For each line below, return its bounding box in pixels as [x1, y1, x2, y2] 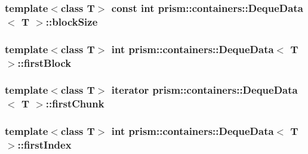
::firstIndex [17, 137, 72, 152]
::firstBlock [17, 55, 72, 70]
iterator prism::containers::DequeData [111, 82, 298, 97]
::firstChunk [45, 96, 104, 111]
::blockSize [45, 14, 98, 29]
